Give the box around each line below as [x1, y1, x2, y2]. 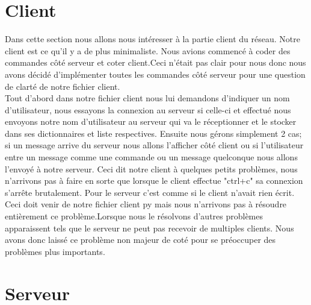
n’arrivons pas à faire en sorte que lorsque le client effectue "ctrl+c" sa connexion [5, 174, 303, 187]
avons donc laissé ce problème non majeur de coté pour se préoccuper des [5, 233, 276, 246]
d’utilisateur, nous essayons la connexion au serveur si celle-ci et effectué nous [5, 103, 291, 116]
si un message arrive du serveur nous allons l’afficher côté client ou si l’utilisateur [5, 139, 304, 151]
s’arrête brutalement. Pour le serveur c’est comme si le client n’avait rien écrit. [5, 186, 295, 198]
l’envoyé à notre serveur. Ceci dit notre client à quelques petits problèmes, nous [5, 162, 298, 175]
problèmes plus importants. [5, 245, 105, 257]
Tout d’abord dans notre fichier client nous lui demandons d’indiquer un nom [5, 92, 290, 104]
